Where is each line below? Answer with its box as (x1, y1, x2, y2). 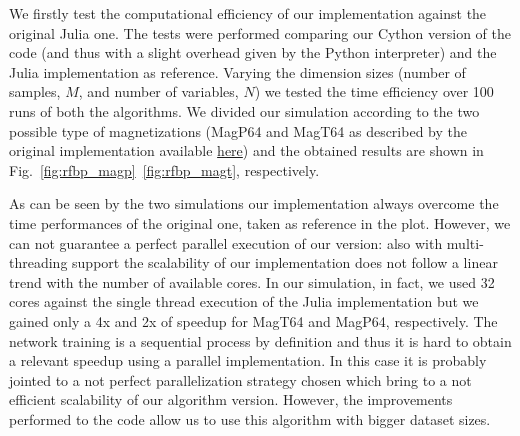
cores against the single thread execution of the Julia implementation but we (9, 291, 479, 312)
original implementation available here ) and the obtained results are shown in (9, 140, 484, 161)
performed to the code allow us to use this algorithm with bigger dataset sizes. (9, 408, 491, 429)
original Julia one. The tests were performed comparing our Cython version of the (9, 22, 512, 43)
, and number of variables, (78, 81, 239, 102)
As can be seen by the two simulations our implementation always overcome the (9, 193, 499, 214)
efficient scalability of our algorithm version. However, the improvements (9, 389, 453, 410)
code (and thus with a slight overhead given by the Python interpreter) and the (9, 42, 497, 63)
